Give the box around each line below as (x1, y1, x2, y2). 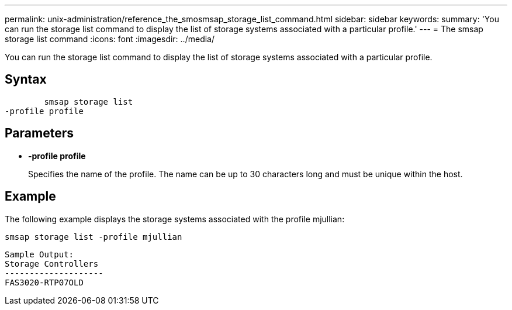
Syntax (5, 72, 47, 87)
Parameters (5, 126, 74, 141)
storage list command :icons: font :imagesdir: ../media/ (5, 34, 215, 44)
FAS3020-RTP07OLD (5, 277, 84, 287)
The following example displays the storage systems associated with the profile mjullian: (5, 213, 345, 224)
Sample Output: (5, 249, 74, 259)
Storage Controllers (5, 259, 99, 268)
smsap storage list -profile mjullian (5, 232, 182, 242)
